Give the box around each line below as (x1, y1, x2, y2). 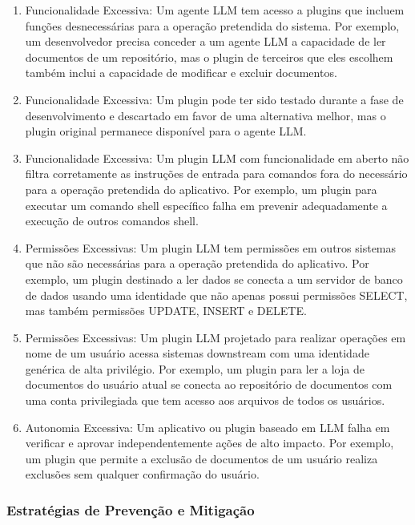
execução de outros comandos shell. (25, 212, 199, 229)
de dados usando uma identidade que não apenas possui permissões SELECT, (25, 286, 408, 303)
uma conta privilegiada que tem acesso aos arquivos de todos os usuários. (25, 392, 385, 409)
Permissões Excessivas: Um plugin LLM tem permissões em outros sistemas (25, 239, 397, 256)
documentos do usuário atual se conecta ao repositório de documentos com (25, 376, 393, 393)
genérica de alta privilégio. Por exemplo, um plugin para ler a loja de (25, 360, 365, 377)
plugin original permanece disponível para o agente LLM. (25, 123, 307, 139)
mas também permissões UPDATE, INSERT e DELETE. (25, 302, 307, 319)
